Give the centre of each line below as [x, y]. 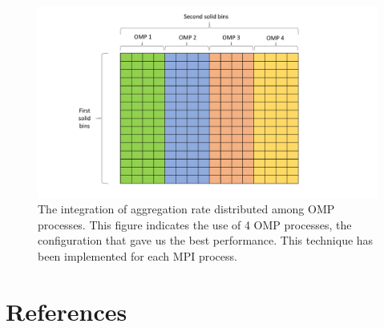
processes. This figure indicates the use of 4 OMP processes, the [195, 224]
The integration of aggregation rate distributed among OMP [186, 209]
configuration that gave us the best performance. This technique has [206, 240]
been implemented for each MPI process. [137, 255]
